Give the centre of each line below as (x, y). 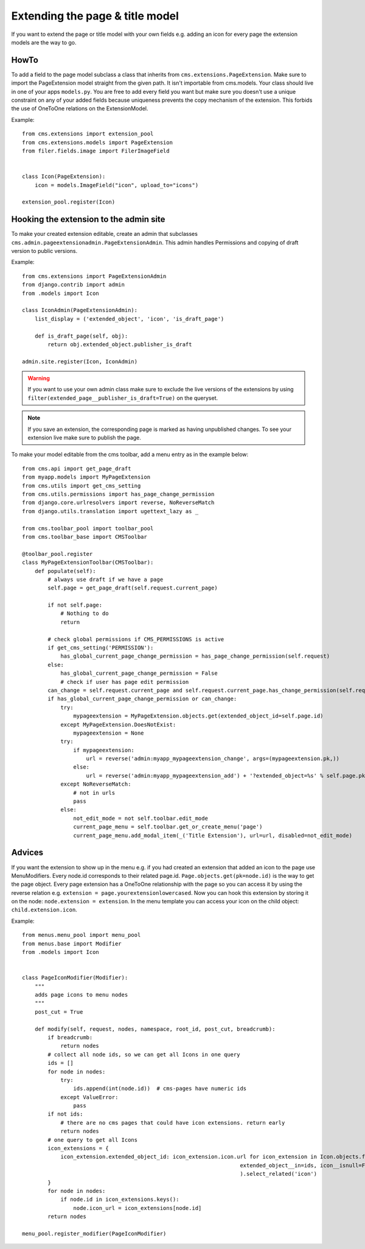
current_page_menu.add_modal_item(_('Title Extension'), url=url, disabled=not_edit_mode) (213, 835)
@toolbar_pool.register (57, 554)
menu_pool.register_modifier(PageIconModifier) (94, 1233)
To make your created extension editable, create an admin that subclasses (104, 234)
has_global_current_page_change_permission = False (139, 673)
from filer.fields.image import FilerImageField (96, 151)
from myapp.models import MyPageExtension (86, 477)
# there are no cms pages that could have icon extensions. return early (173, 1123)
